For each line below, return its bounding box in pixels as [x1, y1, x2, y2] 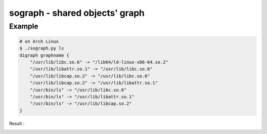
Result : [9, 120, 25, 126]
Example [9, 22, 39, 31]
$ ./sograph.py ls [19, 45, 64, 51]
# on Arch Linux [19, 39, 59, 44]
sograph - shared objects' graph [9, 7, 145, 18]
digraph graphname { [19, 52, 69, 58]
